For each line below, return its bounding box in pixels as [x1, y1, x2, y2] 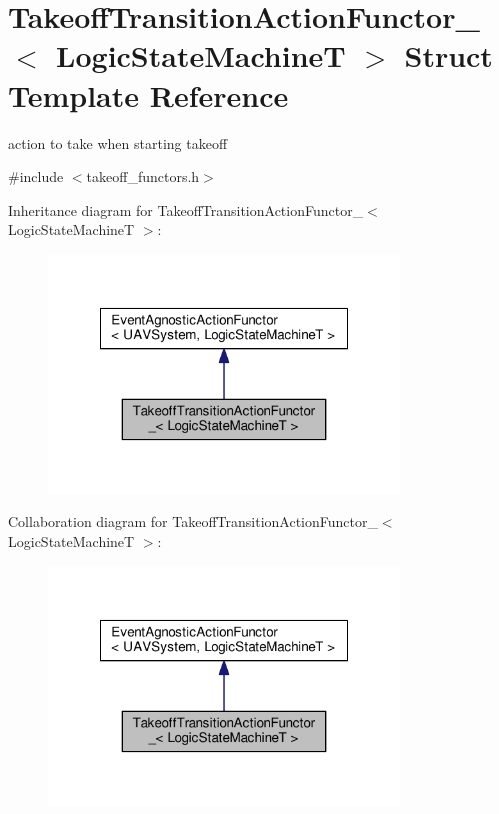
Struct [404, 35, 493, 76]
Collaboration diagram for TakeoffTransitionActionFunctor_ [8, 511, 378, 532]
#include [8, 166, 64, 187]
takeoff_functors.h [86, 166, 200, 187]
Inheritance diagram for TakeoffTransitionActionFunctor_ [8, 199, 364, 220]
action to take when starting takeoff [8, 132, 228, 153]
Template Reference [8, 74, 289, 115]
